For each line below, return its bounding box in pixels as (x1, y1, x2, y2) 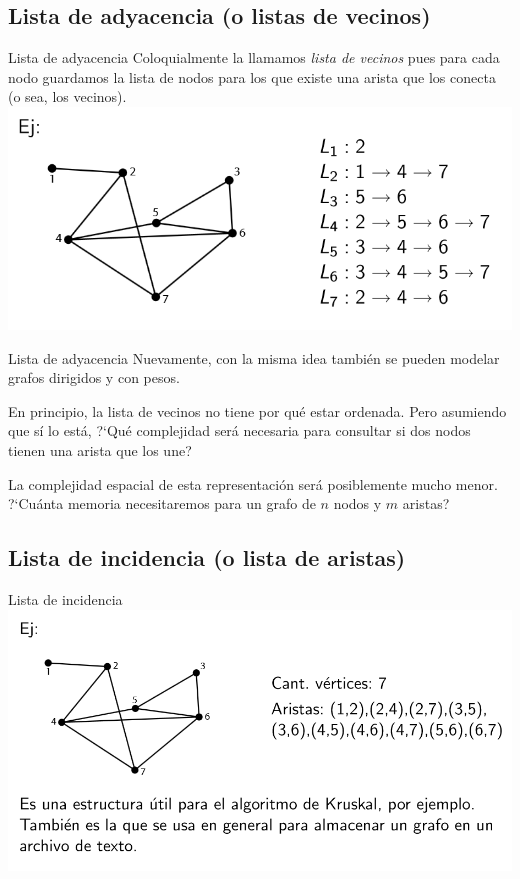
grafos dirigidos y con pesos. (8, 367, 180, 388)
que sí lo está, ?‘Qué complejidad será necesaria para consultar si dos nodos (8, 420, 471, 441)
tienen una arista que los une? (8, 440, 192, 460)
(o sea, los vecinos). (8, 86, 127, 107)
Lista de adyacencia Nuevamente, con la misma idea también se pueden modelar (8, 347, 500, 368)
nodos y (333, 493, 382, 514)
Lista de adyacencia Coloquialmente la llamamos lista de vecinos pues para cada (8, 47, 500, 68)
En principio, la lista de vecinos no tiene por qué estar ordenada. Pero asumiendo (8, 400, 507, 421)
